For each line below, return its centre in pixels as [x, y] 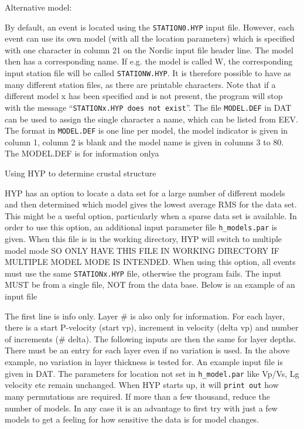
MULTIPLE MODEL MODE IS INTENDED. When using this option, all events [150, 262]
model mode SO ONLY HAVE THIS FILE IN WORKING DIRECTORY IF [142, 250]
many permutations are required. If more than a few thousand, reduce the [138, 396]
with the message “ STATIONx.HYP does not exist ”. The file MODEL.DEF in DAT [148, 107]
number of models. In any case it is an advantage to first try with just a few [141, 408]
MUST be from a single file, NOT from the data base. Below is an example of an [150, 285]
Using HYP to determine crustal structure [81, 173]
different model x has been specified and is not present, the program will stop [144, 96]
